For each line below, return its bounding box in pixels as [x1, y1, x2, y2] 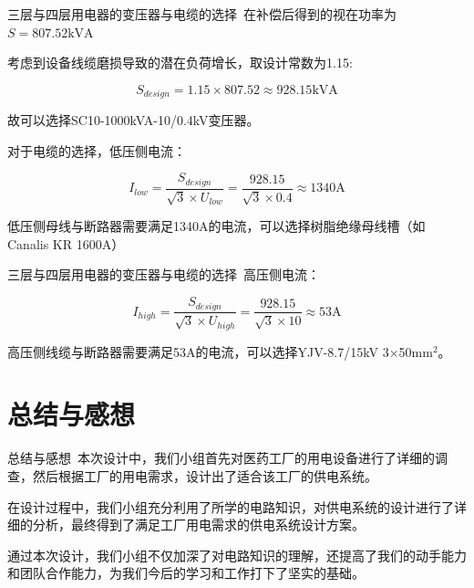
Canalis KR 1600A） [7, 234, 125, 253]
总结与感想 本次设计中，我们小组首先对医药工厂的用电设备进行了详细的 [7, 448, 435, 467]
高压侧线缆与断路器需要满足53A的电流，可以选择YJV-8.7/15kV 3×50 [7, 341, 412, 361]
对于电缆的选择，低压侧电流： [7, 141, 186, 160]
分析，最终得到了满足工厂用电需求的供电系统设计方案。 [32, 515, 365, 534]
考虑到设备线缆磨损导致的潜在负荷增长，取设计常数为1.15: [7, 53, 353, 72]
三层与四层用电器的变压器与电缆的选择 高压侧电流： [7, 265, 320, 284]
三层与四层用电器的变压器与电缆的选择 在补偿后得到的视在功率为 [7, 5, 397, 23]
